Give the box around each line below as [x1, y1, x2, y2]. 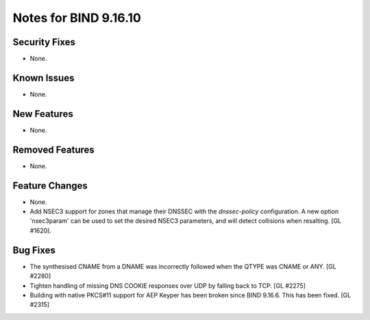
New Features [12, 108, 73, 120]
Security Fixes [12, 36, 75, 48]
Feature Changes [12, 180, 88, 191]
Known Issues [12, 72, 75, 83]
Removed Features [12, 144, 95, 155]
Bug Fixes [12, 244, 56, 256]
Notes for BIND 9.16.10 [12, 10, 142, 25]
